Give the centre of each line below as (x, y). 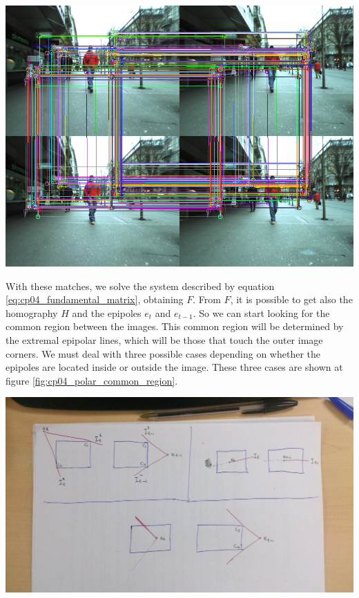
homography (32, 312)
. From (207, 299)
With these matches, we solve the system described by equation (140, 286)
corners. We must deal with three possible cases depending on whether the (163, 353)
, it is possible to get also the (291, 299)
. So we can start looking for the (261, 312)
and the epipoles (107, 312)
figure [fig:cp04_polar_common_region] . (92, 380)
